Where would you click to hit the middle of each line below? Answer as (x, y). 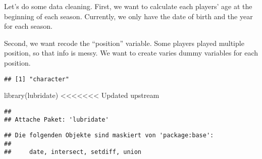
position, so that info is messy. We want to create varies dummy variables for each (131, 53)
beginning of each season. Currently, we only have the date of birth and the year (128, 16)
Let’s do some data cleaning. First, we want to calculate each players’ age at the (128, 6)
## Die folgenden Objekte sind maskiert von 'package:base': (109, 136)
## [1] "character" (37, 79)
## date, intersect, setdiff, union (73, 152)
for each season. (28, 26)
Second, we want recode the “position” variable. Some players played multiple (124, 43)
